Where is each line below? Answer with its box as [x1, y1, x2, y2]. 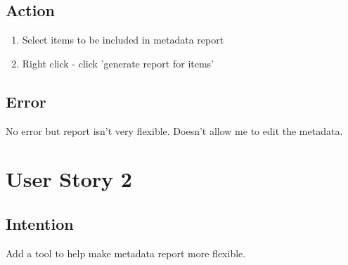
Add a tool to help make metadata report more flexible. [6, 245, 246, 260]
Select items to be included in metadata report [22, 32, 224, 47]
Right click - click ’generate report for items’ [22, 56, 214, 70]
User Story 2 [6, 164, 132, 193]
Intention [6, 212, 74, 234]
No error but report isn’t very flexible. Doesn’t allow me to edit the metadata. [6, 123, 343, 138]
